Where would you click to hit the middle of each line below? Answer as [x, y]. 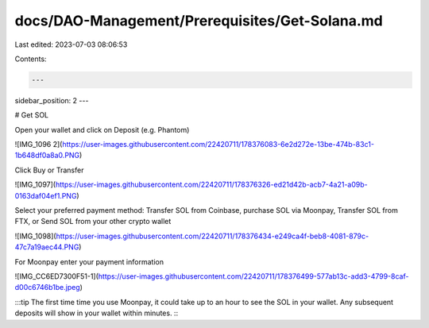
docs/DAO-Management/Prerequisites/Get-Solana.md [199, 21]
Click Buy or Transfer [49, 170]
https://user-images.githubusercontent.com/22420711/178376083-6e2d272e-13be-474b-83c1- [218, 145]
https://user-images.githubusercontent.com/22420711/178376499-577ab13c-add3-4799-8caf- [253, 276]
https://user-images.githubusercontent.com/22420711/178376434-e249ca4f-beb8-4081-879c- [213, 236]
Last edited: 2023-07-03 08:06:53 [71, 44]
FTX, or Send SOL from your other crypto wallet [93, 222]
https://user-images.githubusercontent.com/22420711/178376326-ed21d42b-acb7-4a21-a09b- [212, 185]
